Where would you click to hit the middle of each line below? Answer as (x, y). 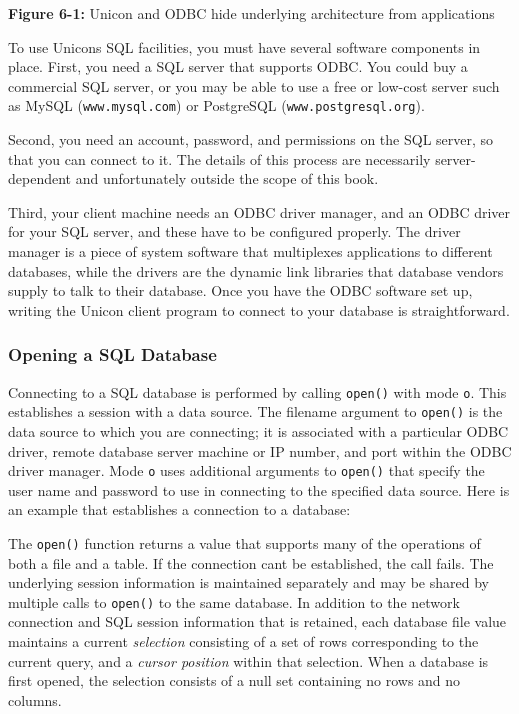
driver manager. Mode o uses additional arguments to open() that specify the (246, 470)
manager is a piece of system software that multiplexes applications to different (250, 251)
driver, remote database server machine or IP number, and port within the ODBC (260, 450)
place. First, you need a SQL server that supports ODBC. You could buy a (238, 66)
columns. (35, 699)
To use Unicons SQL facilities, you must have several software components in (244, 46)
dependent (40, 178)
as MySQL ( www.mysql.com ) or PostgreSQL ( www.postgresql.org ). (216, 105)
